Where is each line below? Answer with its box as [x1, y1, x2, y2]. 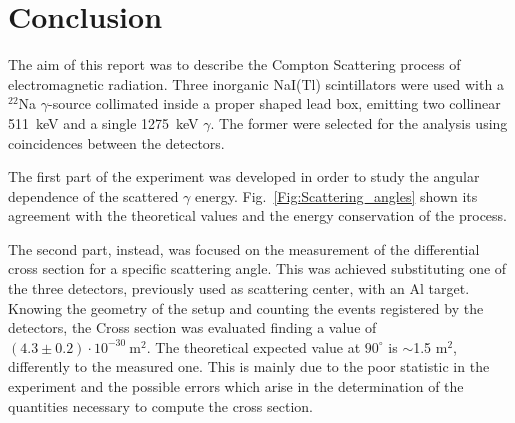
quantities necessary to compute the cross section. [8, 395, 313, 416]
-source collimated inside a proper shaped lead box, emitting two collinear [48, 93, 501, 114]
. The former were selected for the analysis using [210, 112, 508, 133]
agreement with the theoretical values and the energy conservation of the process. [8, 205, 508, 226]
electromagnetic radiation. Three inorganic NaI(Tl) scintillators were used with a [8, 73, 504, 94]
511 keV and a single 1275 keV [8, 112, 199, 133]
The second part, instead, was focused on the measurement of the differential [8, 238, 480, 259]
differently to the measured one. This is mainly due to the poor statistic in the [8, 356, 490, 377]
